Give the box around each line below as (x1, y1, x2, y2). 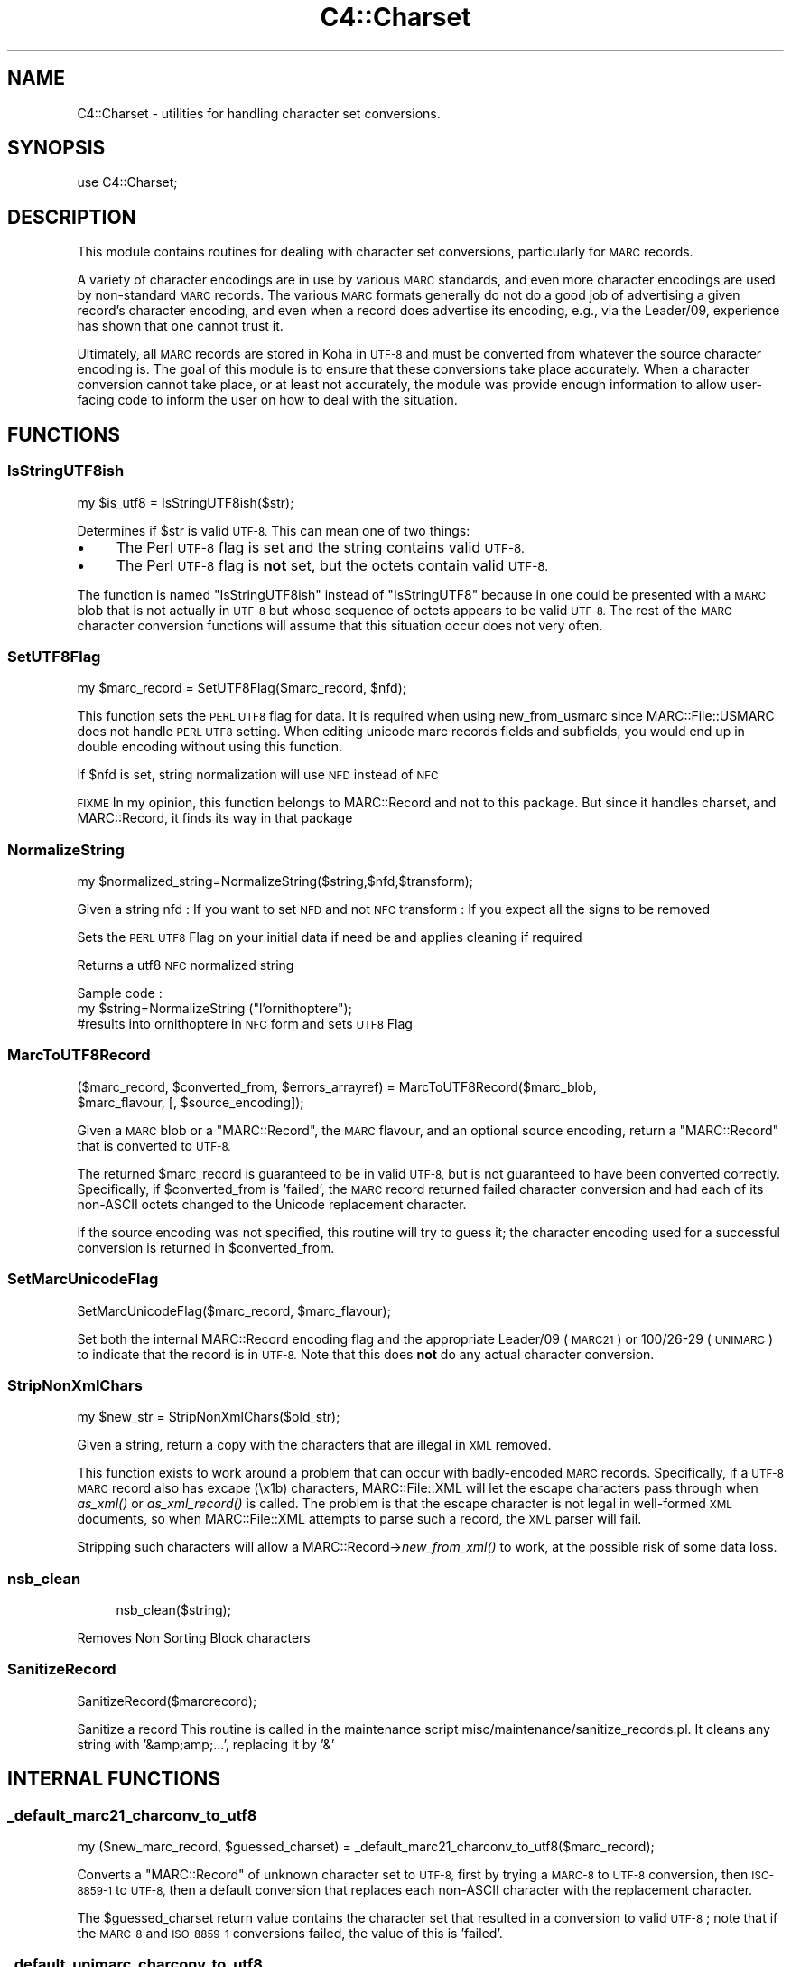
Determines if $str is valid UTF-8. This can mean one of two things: (77, 522, 470, 538)
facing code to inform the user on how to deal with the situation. (77, 392, 458, 408)
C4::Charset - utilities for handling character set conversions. (77, 105, 441, 121)
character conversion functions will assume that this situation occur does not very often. (77, 617, 603, 633)
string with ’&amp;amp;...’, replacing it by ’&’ (77, 1736, 335, 1752)
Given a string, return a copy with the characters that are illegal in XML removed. (77, 1437, 552, 1453)
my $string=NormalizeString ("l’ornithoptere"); (77, 1001, 352, 1016)
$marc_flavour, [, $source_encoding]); (77, 1094, 304, 1110)
